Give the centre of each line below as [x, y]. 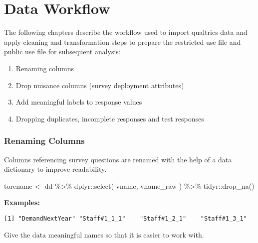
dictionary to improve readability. [55, 169]
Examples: [22, 202]
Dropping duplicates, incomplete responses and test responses [110, 118]
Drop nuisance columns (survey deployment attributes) [100, 85]
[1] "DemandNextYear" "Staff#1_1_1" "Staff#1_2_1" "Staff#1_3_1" [126, 218]
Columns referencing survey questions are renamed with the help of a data [118, 159]
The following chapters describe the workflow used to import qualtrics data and [126, 32]
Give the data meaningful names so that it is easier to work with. [104, 234]
